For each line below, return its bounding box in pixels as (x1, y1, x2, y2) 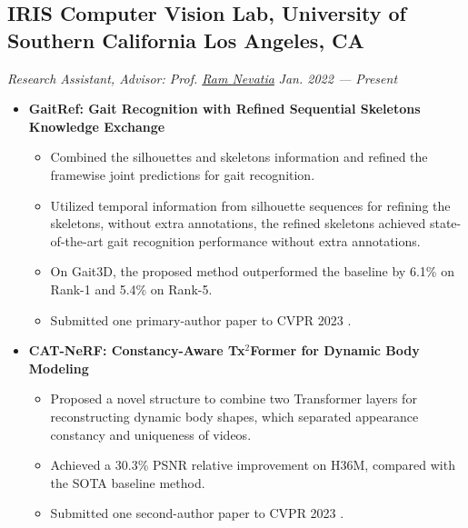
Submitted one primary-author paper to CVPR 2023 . (50, 310, 352, 329)
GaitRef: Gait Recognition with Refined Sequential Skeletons (28, 99, 421, 118)
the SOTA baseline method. (50, 473, 205, 492)
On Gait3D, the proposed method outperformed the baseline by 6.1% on (50, 262, 454, 281)
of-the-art (50, 231, 104, 250)
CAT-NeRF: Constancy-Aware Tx (28, 341, 245, 360)
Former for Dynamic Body (250, 341, 420, 360)
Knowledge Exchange (28, 116, 165, 135)
